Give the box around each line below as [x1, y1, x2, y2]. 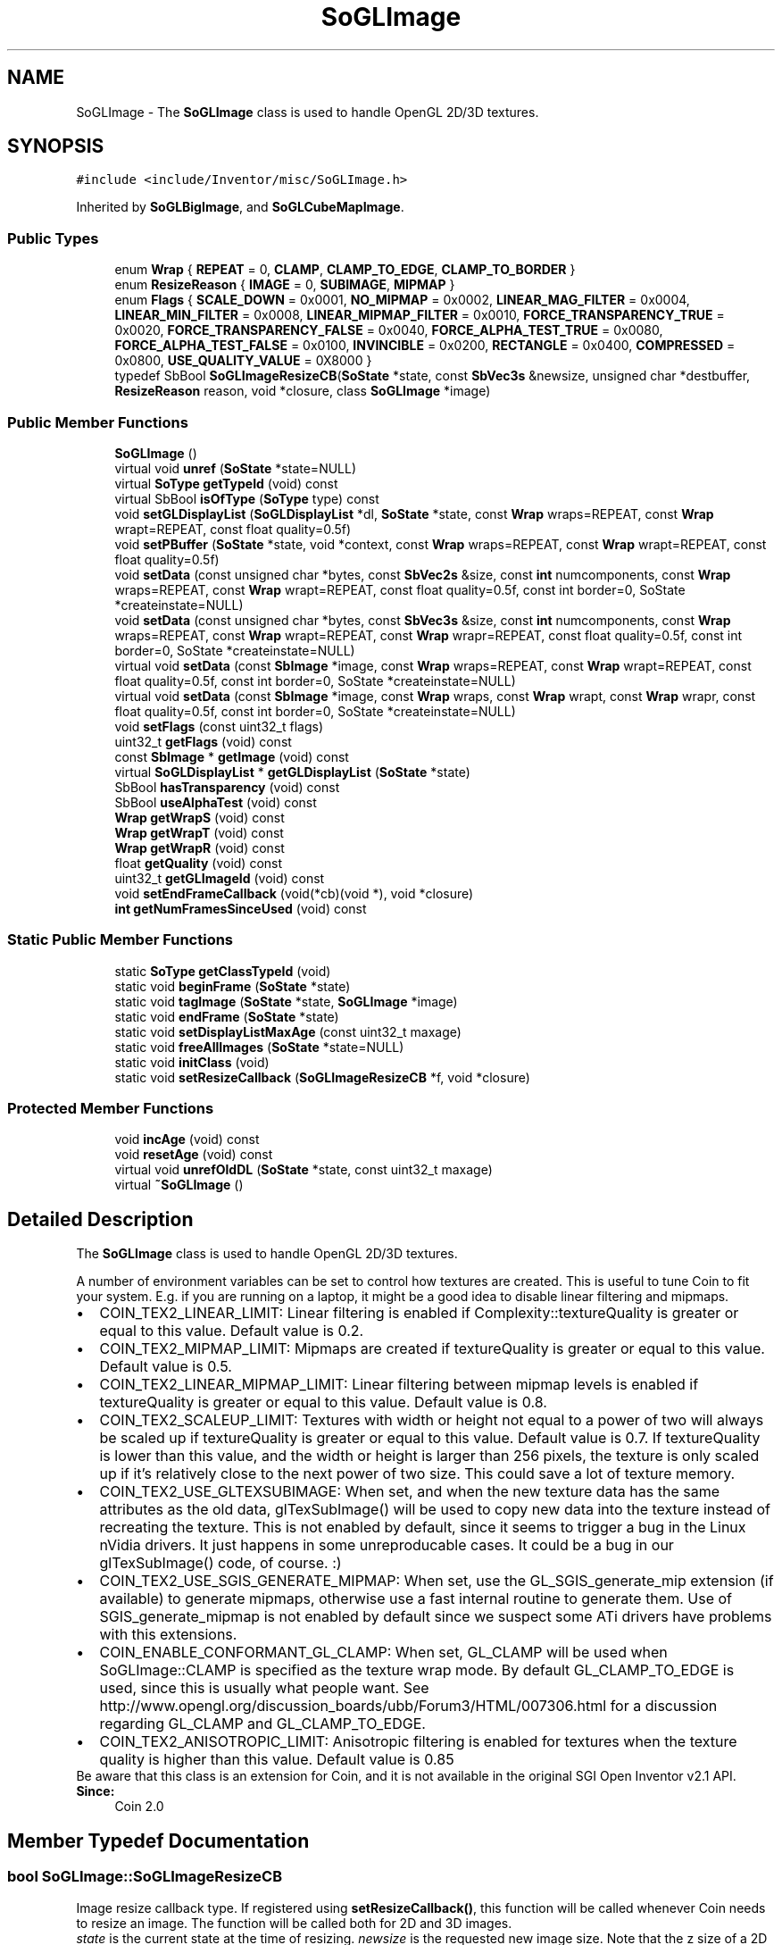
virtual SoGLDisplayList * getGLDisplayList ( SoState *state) [114, 764, 470, 780]
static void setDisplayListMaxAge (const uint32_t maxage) [114, 1023, 462, 1039]
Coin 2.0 [114, 1799, 164, 1815]
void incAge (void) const [114, 1131, 260, 1148]
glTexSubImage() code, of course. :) [99, 1554, 342, 1573]
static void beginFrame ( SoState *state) [114, 978, 351, 994]
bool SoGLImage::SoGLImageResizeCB [7, 1867, 282, 1886]
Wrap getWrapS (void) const [114, 809, 285, 825]
